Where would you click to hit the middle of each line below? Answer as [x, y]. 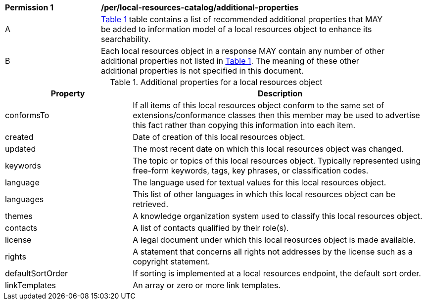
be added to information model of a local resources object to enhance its [237, 29]
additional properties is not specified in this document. [202, 71]
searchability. [126, 39]
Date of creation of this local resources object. [219, 137]
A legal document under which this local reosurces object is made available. [274, 240]
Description [280, 93]
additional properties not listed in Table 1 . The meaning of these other [230, 61]
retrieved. [150, 204]
